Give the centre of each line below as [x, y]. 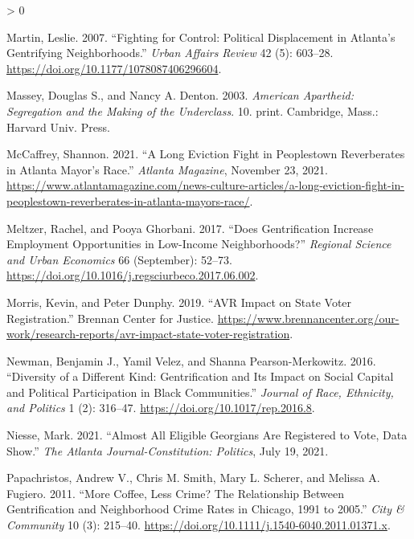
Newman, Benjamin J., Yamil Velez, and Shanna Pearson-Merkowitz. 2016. [191, 360]
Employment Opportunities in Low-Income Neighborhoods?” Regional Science [199, 244]
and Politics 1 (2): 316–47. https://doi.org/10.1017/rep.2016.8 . [161, 408]
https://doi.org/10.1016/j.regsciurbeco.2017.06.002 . [133, 275]
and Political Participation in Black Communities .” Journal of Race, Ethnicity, [200, 392]
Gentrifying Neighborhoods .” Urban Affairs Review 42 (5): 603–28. [170, 53]
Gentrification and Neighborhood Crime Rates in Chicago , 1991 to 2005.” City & [205, 509]
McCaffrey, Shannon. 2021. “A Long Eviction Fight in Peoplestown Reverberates [206, 154]
